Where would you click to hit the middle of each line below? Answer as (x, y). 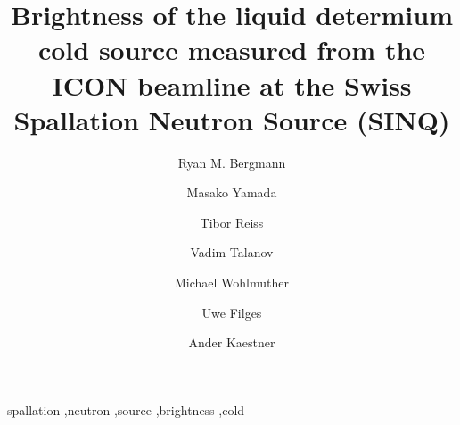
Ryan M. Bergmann (232, 162)
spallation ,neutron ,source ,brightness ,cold (126, 409)
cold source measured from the (232, 50)
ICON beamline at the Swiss (232, 84)
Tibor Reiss (232, 222)
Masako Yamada (232, 192)
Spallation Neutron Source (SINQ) (232, 119)
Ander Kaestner (232, 342)
